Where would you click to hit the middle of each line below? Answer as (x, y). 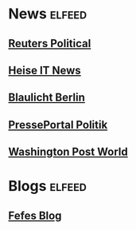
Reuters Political (50, 44)
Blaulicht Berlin (47, 98)
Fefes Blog (35, 215)
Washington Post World (68, 152)
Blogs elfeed (48, 186)
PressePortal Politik (58, 125)
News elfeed (48, 14)
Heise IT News (45, 70)
